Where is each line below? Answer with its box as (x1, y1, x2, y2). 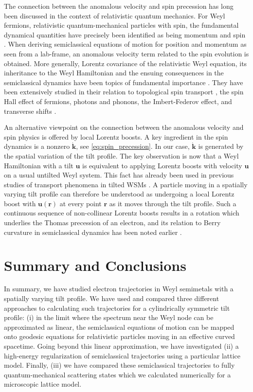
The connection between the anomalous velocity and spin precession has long (4, 1, 234, 11)
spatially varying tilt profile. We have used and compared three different (4, 293, 219, 303)
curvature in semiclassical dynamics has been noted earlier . (4, 227, 182, 237)
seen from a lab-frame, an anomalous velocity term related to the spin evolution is (4, 48, 249, 58)
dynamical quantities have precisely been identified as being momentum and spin (4, 29, 246, 39)
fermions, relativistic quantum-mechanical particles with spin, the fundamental (4, 20, 239, 30)
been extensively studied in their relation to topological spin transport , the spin (4, 87, 244, 97)
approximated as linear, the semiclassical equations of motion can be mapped (4, 321, 235, 332)
